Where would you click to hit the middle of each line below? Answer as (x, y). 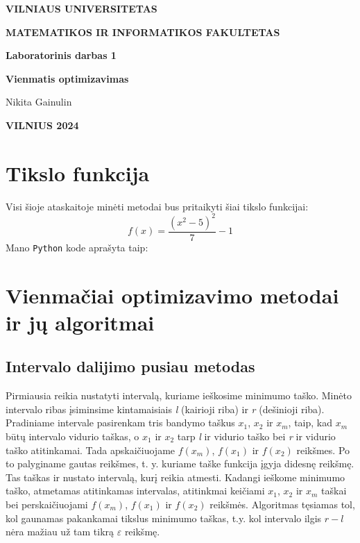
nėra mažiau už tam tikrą (60, 532)
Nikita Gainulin (39, 102)
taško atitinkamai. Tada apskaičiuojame (91, 450)
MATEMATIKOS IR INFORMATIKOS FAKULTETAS (143, 32)
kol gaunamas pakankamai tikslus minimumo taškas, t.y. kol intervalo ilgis (164, 518)
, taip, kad (310, 423)
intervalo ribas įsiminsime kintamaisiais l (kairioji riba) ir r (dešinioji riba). (165, 409)
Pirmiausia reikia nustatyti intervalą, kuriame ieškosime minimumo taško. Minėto (179, 395)
